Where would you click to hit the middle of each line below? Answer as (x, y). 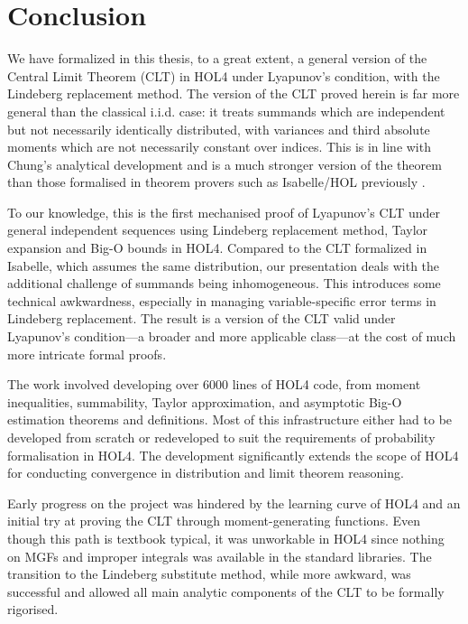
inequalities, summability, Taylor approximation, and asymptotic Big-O (205, 401)
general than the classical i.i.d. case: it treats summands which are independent (226, 111)
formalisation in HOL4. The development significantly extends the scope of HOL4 (233, 455)
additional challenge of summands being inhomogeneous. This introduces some (224, 283)
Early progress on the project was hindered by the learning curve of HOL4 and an (234, 503)
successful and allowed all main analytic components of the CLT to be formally (226, 591)
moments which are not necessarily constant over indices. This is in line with (219, 147)
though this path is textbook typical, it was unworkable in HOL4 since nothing (226, 538)
